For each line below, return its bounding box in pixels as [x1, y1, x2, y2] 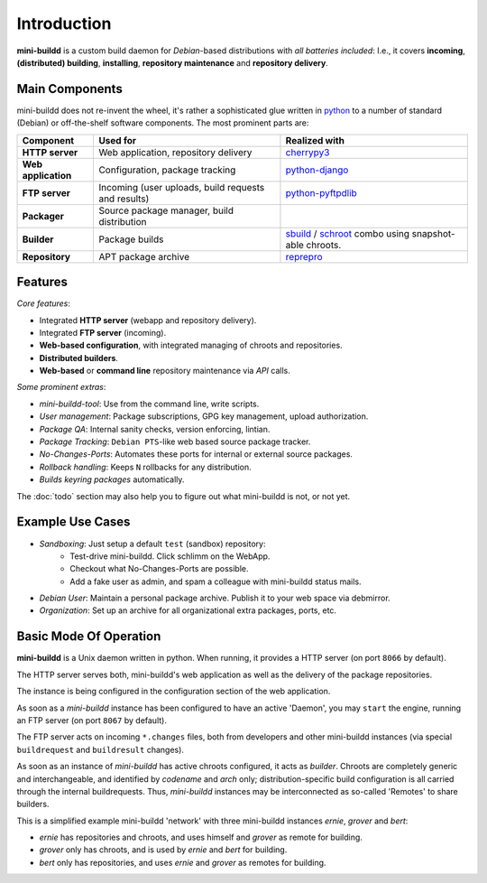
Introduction [16, 14, 112, 33]
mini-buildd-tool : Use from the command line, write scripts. [39, 398, 260, 409]
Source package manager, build [98, 204, 234, 217]
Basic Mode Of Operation [16, 628, 161, 645]
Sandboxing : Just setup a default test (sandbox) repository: [39, 538, 266, 549]
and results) [98, 192, 150, 205]
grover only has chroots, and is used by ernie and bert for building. [39, 844, 288, 855]
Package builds [98, 233, 164, 246]
